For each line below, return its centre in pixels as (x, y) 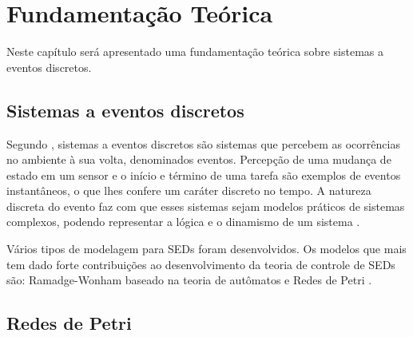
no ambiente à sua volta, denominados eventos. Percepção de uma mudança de (199, 159)
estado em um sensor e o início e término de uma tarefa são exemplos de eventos (204, 174)
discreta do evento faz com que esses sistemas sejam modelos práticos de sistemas (206, 206)
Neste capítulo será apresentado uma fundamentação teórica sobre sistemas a (195, 52)
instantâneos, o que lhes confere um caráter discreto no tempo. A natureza (189, 190)
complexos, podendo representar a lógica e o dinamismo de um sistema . (183, 222)
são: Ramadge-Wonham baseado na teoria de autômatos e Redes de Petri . (189, 280)
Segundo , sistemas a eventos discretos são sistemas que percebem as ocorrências (203, 143)
